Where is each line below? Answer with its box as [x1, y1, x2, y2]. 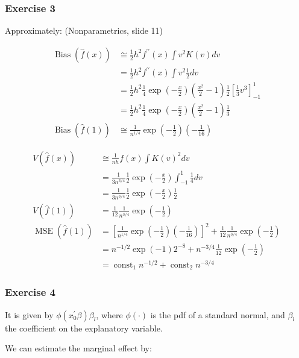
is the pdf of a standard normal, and [150, 308, 285, 321]
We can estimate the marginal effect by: [5, 342, 152, 354]
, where [96, 308, 123, 321]
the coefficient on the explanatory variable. [5, 321, 163, 334]
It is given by [5, 308, 54, 321]
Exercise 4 [5, 284, 55, 300]
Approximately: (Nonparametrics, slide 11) [5, 24, 163, 37]
